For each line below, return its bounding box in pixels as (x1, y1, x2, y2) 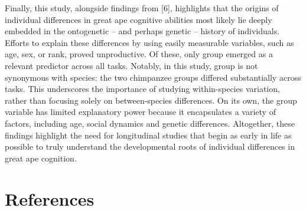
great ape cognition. (5, 151, 77, 164)
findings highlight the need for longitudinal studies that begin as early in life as (5, 128, 292, 141)
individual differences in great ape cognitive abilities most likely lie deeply (5, 13, 272, 25)
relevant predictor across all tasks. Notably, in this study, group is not (5, 59, 258, 71)
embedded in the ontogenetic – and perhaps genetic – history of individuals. (5, 25, 280, 37)
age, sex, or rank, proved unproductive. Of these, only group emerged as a (5, 48, 273, 60)
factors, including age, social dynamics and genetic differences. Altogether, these (5, 117, 295, 129)
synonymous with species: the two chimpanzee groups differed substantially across (5, 71, 301, 83)
